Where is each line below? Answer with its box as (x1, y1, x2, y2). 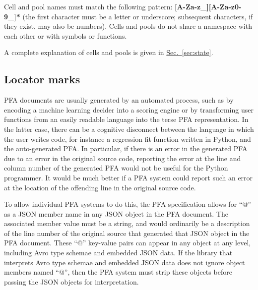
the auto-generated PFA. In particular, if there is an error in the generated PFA (4, 143, 248, 154)
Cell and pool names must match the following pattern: (4, 1, 173, 11)
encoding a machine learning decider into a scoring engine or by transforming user (4, 104, 254, 115)
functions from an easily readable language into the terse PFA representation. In (4, 114, 249, 124)
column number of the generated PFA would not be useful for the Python (4, 163, 228, 173)
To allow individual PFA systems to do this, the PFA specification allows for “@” (4, 199, 251, 209)
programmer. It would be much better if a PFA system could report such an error (4, 172, 253, 182)
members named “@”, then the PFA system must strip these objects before (4, 267, 232, 277)
